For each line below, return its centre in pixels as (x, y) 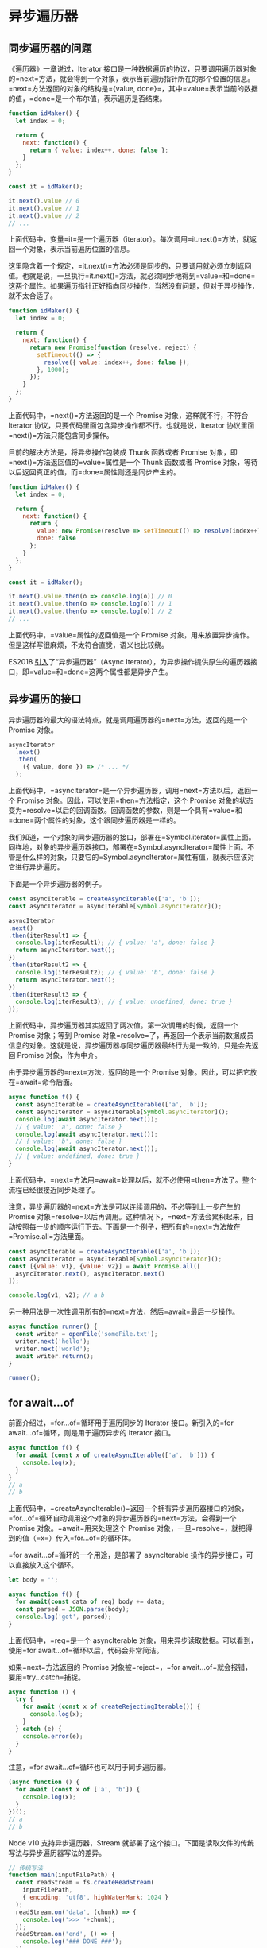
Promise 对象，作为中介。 (59, 1055)
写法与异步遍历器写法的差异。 (57, 1853)
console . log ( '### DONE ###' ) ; (73, 1942)
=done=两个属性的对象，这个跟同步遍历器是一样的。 (94, 820)
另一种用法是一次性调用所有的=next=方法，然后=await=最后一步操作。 (124, 1311)
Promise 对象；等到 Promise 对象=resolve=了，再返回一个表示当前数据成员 (131, 1036)
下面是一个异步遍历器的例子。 (57, 884)
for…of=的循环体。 (105, 1538)
